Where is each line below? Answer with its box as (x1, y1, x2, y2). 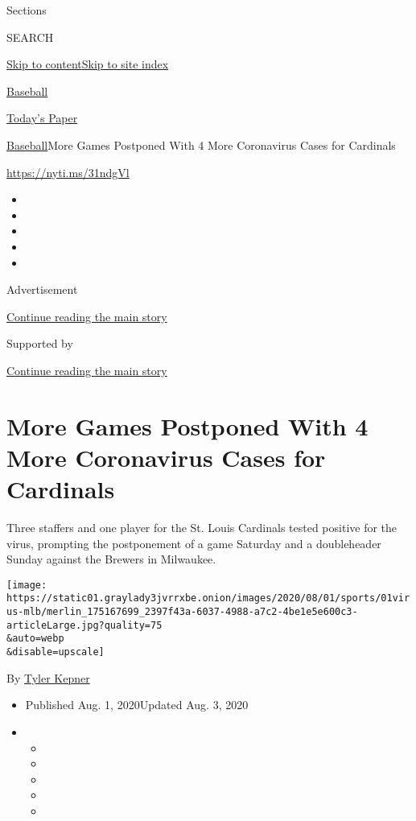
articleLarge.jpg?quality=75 (6, 619, 163, 631)
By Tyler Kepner (6, 669, 90, 686)
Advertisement (6, 281, 78, 298)
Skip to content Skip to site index (6, 56, 169, 72)
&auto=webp (6, 633, 64, 645)
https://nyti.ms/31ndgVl (6, 163, 130, 180)
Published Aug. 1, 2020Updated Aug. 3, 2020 (25, 696, 249, 713)
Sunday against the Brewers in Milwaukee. (6, 551, 216, 567)
